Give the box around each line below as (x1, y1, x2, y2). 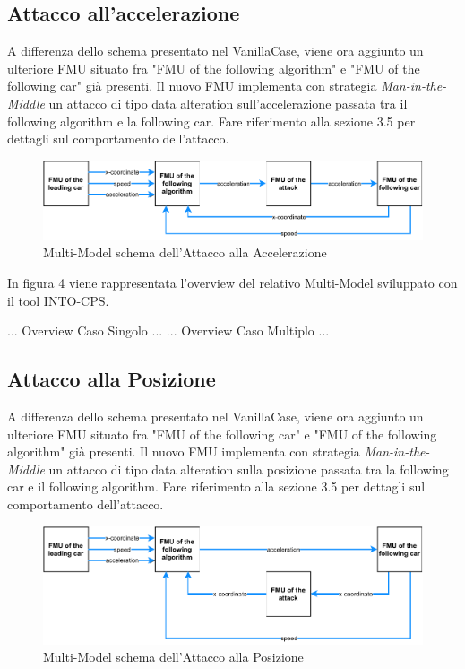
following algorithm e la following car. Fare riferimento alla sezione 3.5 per (7, 111, 416, 130)
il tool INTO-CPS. (7, 291, 109, 309)
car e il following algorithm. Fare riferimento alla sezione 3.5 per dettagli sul (7, 477, 426, 496)
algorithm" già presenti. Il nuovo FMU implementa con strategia (7, 442, 360, 461)
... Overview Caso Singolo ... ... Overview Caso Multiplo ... (7, 321, 330, 340)
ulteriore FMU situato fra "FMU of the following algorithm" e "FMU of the (7, 58, 420, 77)
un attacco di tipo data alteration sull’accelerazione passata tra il (48, 93, 408, 112)
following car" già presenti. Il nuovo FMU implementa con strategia (7, 76, 377, 95)
